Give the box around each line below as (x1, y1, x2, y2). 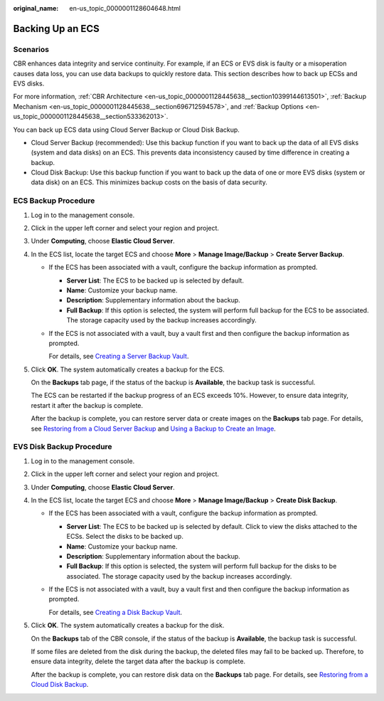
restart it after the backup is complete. (31, 401, 144, 409)
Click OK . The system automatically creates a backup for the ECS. (31, 365, 225, 374)
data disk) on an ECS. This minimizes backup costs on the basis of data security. (31, 178, 268, 186)
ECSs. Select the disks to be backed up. (66, 532, 184, 541)
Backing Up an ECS (13, 22, 100, 35)
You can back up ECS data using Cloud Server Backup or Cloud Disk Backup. (13, 125, 240, 134)
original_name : (13, 4, 59, 12)
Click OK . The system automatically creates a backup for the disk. (31, 621, 225, 630)
